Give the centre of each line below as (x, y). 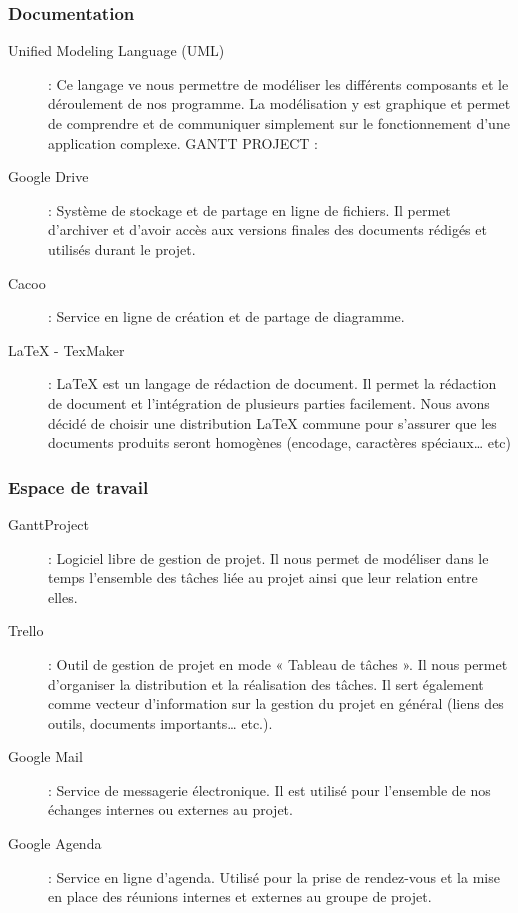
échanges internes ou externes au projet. (170, 809)
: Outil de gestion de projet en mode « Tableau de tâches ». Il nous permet (278, 663)
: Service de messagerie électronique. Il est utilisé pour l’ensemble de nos (269, 789)
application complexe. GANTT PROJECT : (183, 142)
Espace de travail (78, 486)
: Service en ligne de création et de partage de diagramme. (226, 316)
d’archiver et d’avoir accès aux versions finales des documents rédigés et (267, 229)
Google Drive (48, 176)
